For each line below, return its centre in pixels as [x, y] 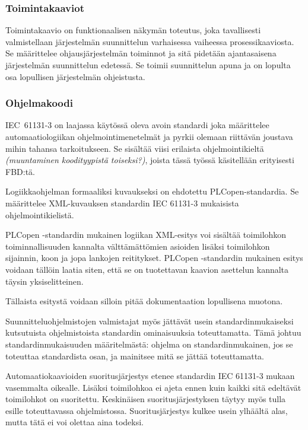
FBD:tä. [20, 171]
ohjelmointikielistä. [40, 214]
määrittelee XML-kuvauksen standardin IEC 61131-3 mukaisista [122, 203]
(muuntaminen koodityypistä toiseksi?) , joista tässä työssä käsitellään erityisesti [150, 160]
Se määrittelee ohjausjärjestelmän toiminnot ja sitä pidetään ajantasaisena [141, 53]
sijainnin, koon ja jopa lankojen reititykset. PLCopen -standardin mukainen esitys [154, 258]
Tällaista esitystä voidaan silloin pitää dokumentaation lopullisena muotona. [144, 301]
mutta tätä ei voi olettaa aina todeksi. [75, 422]
